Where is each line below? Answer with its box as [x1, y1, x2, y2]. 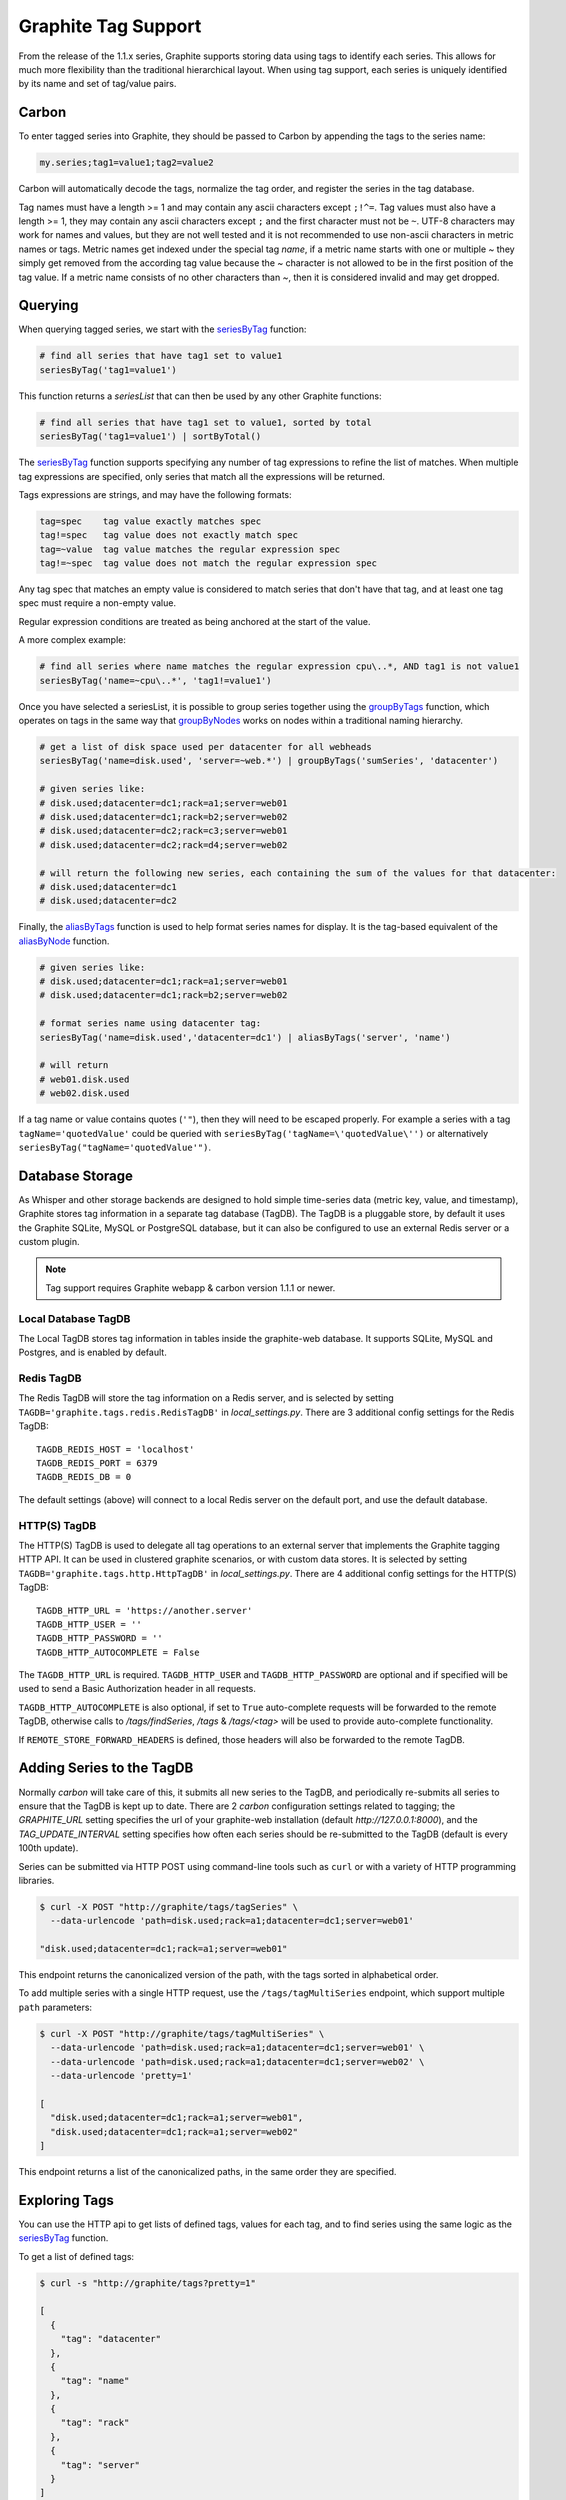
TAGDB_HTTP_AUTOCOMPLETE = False [36, 1646, 200, 1658]
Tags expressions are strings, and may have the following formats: [18, 488, 292, 500]
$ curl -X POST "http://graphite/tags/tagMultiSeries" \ [39, 2028, 325, 2039]
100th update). [18, 1842, 79, 1854]
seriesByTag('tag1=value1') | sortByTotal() [39, 431, 262, 442]
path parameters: [18, 2001, 93, 2013]
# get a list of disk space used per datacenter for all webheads [39, 741, 372, 752]
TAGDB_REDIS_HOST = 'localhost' [36, 1443, 195, 1455]
